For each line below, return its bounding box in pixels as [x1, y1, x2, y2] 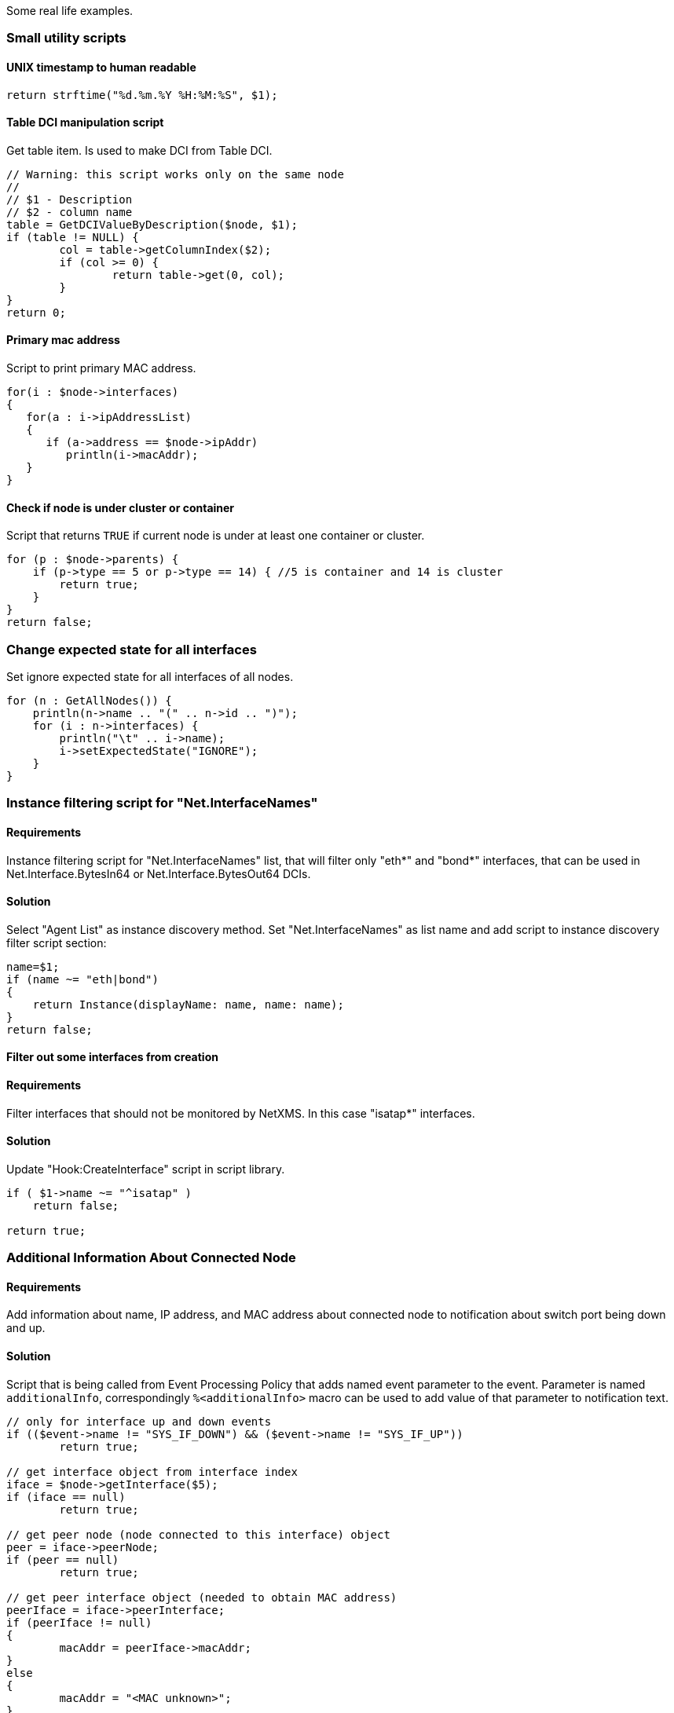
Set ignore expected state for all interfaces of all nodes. [6, 670, 294, 683]
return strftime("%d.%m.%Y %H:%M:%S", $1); [6, 88, 278, 101]
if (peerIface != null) [6, 1616, 152, 1629]
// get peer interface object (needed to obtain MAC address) [6, 1590, 397, 1604]
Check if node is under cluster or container [6, 500, 235, 514]
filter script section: [6, 935, 107, 950]
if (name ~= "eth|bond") [6, 972, 159, 986]
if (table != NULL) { [6, 230, 139, 243]
